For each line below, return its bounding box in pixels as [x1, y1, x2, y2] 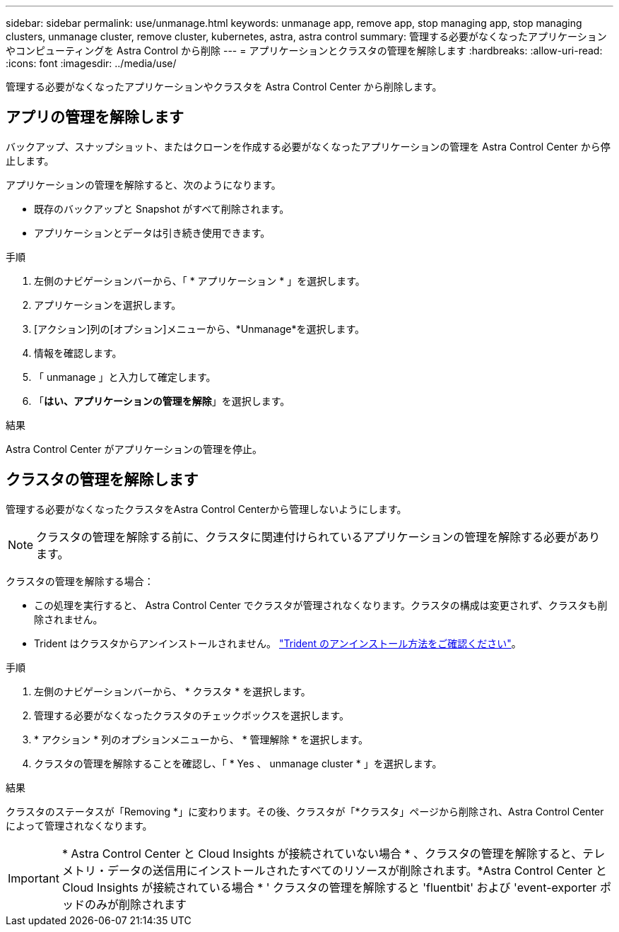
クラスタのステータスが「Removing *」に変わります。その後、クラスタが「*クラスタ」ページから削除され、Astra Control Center [6, 805, 604, 818]
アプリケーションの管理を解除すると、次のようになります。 [6, 178, 281, 191]
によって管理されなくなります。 [6, 819, 153, 832]
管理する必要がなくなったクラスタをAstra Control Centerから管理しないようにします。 [6, 502, 407, 515]
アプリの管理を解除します [6, 108, 184, 126]
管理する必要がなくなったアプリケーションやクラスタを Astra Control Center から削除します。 [6, 81, 442, 93]
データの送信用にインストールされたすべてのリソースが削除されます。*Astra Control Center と [107, 863, 607, 878]
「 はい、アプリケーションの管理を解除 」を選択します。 [34, 394, 290, 407]
